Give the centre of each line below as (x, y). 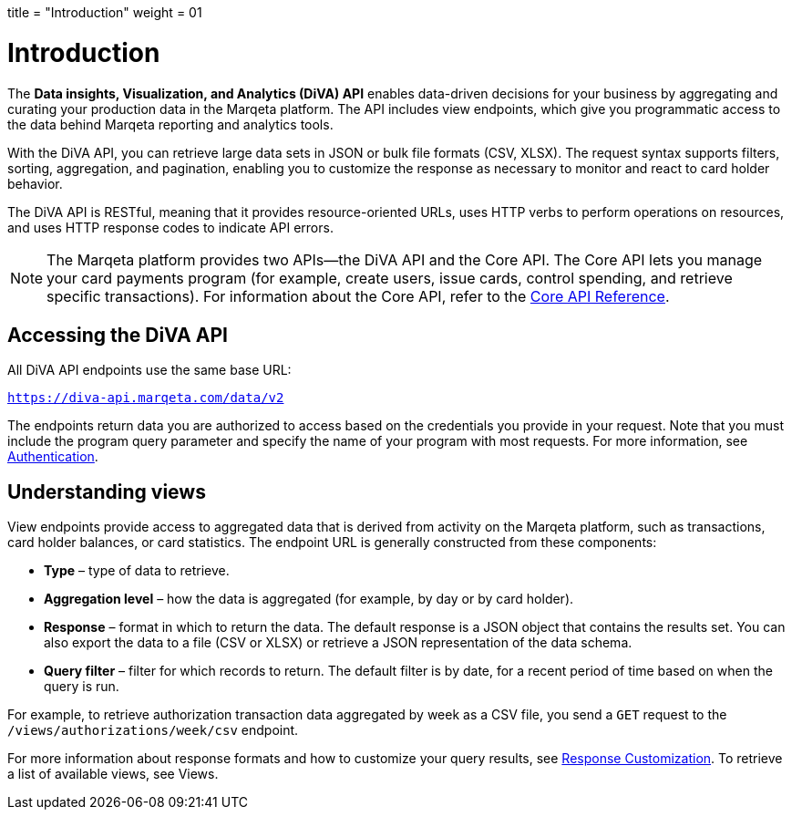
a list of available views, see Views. (113, 774)
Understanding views (107, 491)
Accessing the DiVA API (118, 335)
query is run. (82, 687)
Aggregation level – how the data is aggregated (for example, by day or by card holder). (309, 599)
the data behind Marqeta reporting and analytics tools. (170, 124)
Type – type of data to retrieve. (137, 571)
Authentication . (53, 457)
